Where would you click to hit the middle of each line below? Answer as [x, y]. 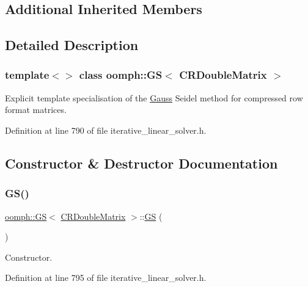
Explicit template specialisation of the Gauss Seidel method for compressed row [154, 97]
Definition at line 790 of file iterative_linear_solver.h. [106, 130]
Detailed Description [72, 45]
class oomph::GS [121, 75]
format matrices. [36, 110]
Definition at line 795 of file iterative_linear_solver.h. [106, 278]
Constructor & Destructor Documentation [141, 163]
